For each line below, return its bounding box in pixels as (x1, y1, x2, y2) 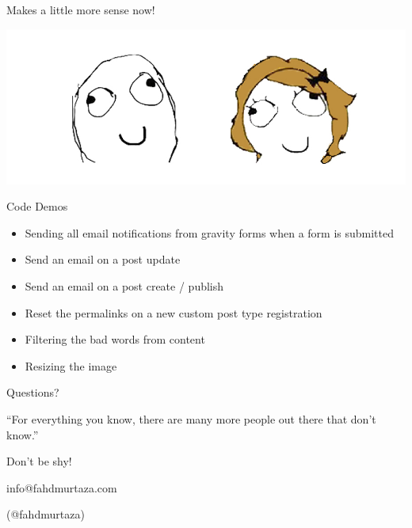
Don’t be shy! (6, 453, 72, 469)
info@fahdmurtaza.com (6, 479, 117, 496)
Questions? (6, 384, 59, 401)
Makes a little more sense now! (6, 2, 155, 17)
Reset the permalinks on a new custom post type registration (25, 304, 322, 321)
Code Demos (6, 198, 68, 215)
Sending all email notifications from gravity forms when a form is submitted (25, 224, 395, 241)
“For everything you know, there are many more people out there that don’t (6, 410, 376, 427)
